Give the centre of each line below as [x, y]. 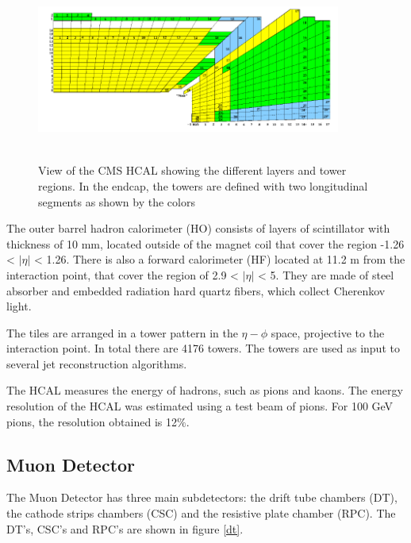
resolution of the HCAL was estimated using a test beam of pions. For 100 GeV [200, 406]
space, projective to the [328, 332]
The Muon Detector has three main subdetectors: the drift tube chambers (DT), [202, 497]
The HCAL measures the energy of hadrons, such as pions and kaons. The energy [205, 390]
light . [19, 306]
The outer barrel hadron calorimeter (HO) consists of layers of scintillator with [198, 228]
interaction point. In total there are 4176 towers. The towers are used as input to [203, 348]
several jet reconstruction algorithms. [97, 363]
